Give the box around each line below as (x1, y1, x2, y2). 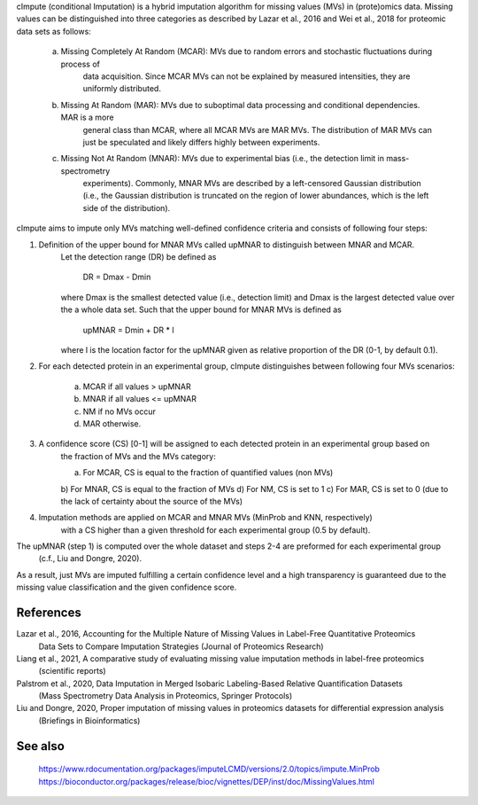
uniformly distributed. (82, 83, 161, 94)
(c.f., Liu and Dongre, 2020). (38, 553, 142, 564)
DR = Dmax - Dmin (82, 271, 151, 283)
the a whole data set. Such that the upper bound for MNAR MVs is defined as (60, 304, 343, 315)
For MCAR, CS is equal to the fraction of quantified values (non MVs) (82, 467, 334, 478)
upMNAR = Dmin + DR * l (82, 324, 174, 335)
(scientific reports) (38, 666, 106, 676)
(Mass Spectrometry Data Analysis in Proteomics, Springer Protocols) (38, 691, 293, 701)
